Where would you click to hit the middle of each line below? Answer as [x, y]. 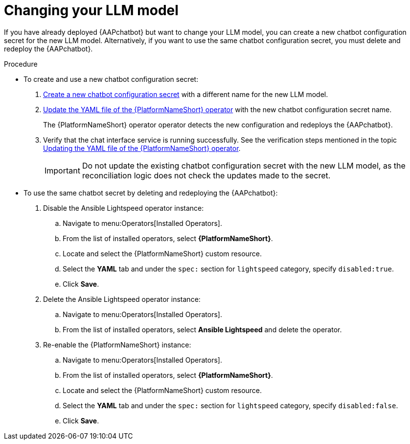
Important [62, 170]
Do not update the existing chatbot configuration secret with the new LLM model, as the [244, 165]
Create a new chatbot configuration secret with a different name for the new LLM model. [186, 94]
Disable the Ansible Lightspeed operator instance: [124, 208]
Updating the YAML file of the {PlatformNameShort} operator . [142, 148]
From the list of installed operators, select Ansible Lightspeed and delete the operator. [202, 329]
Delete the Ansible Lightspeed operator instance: [122, 299]
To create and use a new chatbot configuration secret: [111, 79]
